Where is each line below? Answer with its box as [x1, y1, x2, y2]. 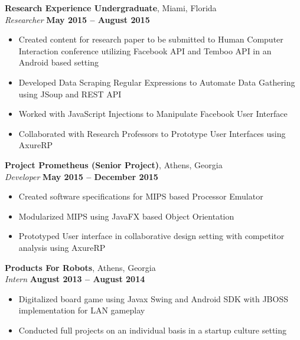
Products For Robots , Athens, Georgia [5, 261, 156, 273]
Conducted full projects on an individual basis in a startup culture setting [18, 323, 287, 336]
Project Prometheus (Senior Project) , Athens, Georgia [5, 158, 223, 171]
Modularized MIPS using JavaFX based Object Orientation [18, 210, 234, 222]
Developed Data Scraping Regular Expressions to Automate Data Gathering [18, 76, 295, 88]
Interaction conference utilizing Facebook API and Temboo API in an [18, 44, 272, 57]
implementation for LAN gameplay [18, 304, 145, 316]
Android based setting [18, 56, 99, 68]
